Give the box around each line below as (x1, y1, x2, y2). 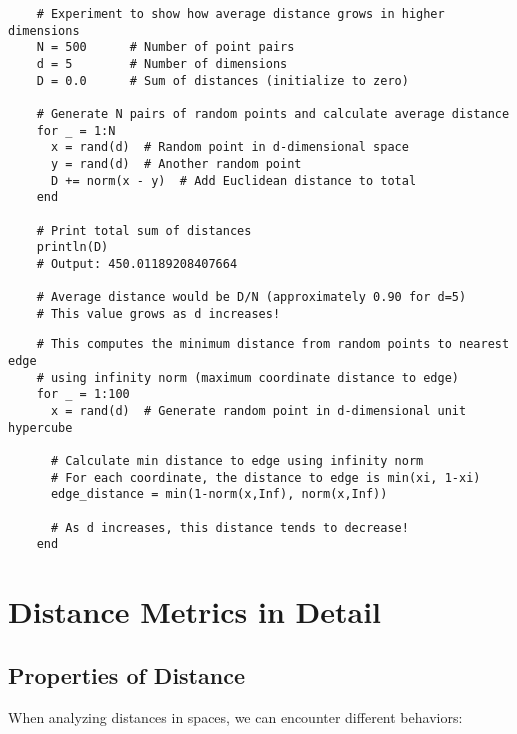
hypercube (8, 420, 73, 435)
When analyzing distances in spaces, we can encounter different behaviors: (8, 706, 463, 727)
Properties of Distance (8, 659, 245, 690)
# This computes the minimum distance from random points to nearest (36, 337, 510, 352)
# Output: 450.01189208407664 (36, 256, 238, 271)
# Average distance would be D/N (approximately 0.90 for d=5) (36, 290, 467, 305)
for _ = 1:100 (36, 387, 130, 402)
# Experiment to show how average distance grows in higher (36, 7, 445, 21)
